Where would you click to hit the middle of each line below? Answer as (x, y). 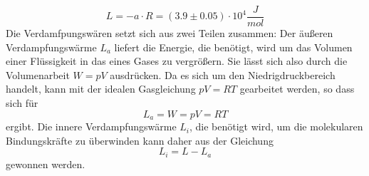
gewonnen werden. (46, 164)
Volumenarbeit (38, 74)
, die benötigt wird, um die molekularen (276, 126)
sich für (22, 103)
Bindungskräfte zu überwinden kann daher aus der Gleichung (140, 140)
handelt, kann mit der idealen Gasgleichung (101, 89)
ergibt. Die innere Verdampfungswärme (91, 126)
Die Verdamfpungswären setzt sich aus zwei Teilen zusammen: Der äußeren (170, 33)
